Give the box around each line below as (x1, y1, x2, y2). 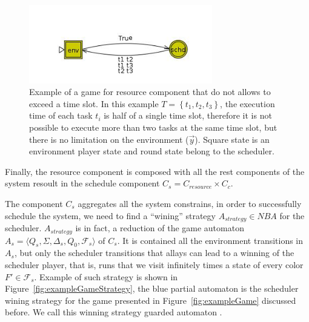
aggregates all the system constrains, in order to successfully (78, 197, 302, 210)
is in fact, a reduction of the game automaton (75, 222, 244, 234)
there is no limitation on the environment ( (29, 133, 189, 145)
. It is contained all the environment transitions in (117, 234, 304, 246)
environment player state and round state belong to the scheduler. (29, 145, 274, 157)
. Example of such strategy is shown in (34, 270, 178, 283)
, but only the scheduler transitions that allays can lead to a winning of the (14, 246, 294, 259)
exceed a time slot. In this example (29, 97, 159, 110)
